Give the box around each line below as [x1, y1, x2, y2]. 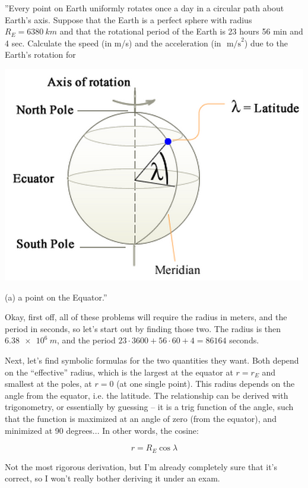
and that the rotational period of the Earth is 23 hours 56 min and [59, 25, 303, 37]
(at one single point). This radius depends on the [116, 377, 295, 390]
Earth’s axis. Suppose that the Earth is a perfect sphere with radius [5, 13, 252, 26]
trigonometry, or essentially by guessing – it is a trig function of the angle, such [5, 401, 294, 413]
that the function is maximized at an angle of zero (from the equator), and [5, 412, 277, 424]
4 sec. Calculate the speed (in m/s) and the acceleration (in [5, 36, 221, 49]
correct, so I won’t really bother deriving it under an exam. [5, 472, 220, 484]
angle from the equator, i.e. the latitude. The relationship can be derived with [5, 389, 288, 401]
